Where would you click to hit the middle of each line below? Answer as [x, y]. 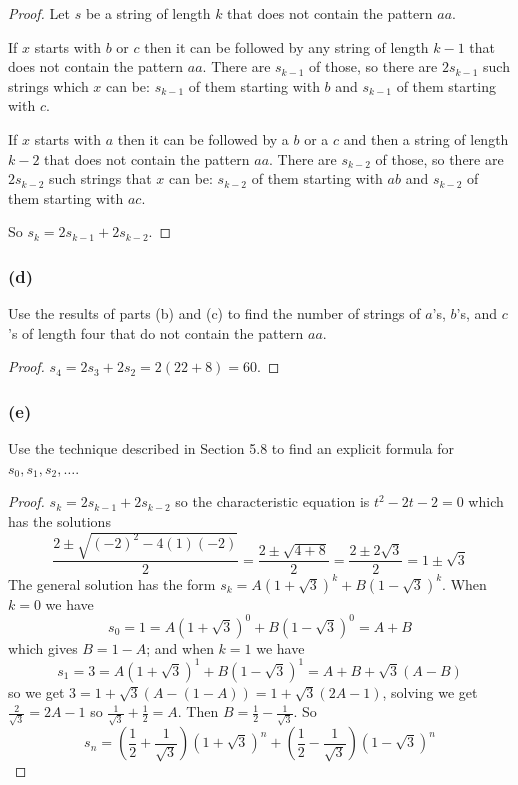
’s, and [477, 313]
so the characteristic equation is [272, 501]
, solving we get [430, 691]
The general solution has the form [112, 583]
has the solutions [59, 520]
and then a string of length [426, 138]
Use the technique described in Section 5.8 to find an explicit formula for [231, 448]
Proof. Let [39, 13]
